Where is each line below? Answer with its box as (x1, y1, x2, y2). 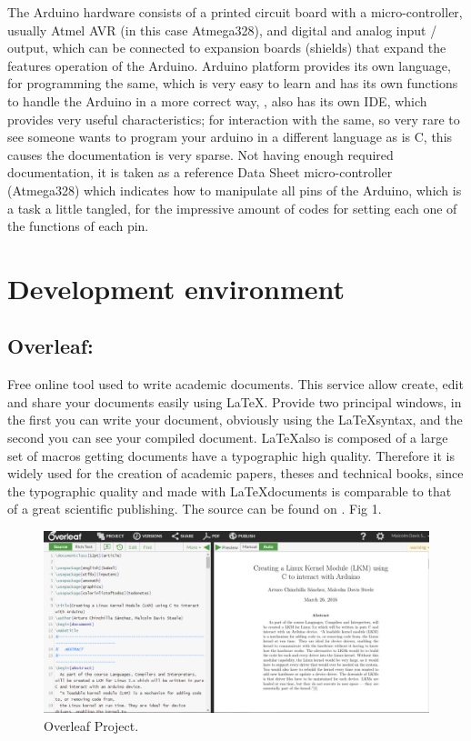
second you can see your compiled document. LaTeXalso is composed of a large (7, 428, 448, 447)
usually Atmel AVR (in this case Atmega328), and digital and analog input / (7, 20, 437, 39)
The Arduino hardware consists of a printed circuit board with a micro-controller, (7, 3, 463, 21)
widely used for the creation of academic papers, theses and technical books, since (7, 464, 464, 483)
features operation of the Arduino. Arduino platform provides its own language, (7, 55, 451, 75)
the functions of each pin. (7, 216, 149, 235)
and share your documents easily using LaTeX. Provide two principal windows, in (7, 392, 462, 411)
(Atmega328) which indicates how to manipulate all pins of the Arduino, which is (7, 180, 462, 199)
